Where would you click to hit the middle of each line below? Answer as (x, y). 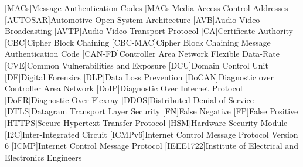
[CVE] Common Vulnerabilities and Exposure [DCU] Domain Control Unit (137, 65)
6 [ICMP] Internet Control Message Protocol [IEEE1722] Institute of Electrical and (151, 146)
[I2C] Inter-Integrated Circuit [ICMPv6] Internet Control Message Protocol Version (151, 134)
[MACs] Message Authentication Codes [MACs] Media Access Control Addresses (147, 8)
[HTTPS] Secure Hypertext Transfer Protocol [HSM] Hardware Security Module (146, 122)
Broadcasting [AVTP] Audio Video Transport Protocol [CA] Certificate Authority (149, 31)
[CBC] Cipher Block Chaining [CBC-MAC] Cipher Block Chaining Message (138, 42)
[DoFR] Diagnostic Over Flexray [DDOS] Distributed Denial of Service (129, 99)
